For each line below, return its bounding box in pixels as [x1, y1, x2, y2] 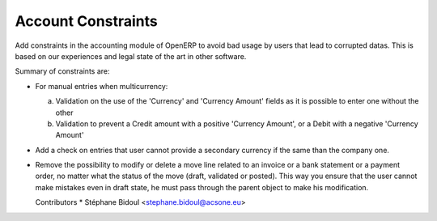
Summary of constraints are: [15, 66, 110, 76]
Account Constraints [15, 12, 158, 30]
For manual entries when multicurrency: [35, 81, 168, 91]
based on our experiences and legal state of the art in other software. [15, 51, 247, 61]
